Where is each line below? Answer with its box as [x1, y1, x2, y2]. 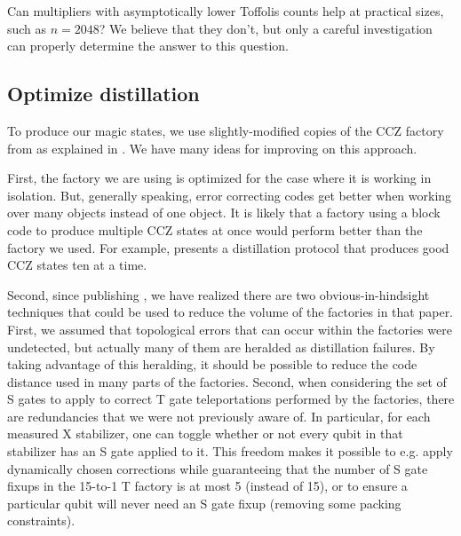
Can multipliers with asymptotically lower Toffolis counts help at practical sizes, [7, 2, 444, 20]
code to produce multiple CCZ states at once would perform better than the [7, 220, 423, 239]
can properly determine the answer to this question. [7, 36, 289, 55]
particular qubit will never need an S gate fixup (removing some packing [7, 493, 401, 512]
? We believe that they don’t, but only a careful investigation [99, 19, 433, 37]
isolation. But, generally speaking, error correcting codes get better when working [7, 185, 452, 204]
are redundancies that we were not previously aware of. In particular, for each [7, 406, 431, 425]
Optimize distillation [7, 80, 200, 107]
